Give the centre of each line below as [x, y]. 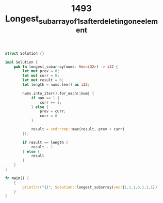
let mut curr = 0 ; [41, 76]
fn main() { [17, 178]
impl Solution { [21, 62]
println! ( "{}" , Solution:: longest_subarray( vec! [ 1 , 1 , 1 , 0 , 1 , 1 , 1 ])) [91, 187]
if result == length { [45, 142]
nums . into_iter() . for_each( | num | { [58, 93]
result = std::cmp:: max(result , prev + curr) [78, 129]
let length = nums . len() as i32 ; [56, 85]
